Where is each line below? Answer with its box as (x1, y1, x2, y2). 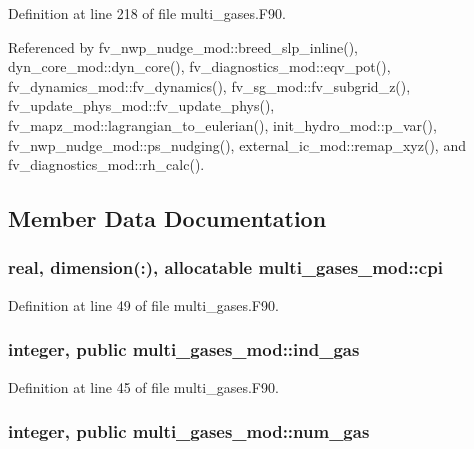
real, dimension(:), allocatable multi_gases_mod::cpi (8, 255, 443, 280)
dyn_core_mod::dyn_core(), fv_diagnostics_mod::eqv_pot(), (8, 56, 391, 77)
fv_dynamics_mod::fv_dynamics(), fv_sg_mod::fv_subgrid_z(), (8, 75, 411, 96)
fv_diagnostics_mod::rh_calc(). (8, 154, 205, 175)
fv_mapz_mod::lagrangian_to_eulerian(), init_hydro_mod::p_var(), (8, 114, 437, 135)
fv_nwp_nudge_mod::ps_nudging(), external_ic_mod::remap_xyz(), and (8, 134, 466, 155)
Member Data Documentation (8, 203, 327, 234)
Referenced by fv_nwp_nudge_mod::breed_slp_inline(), (8, 36, 359, 57)
